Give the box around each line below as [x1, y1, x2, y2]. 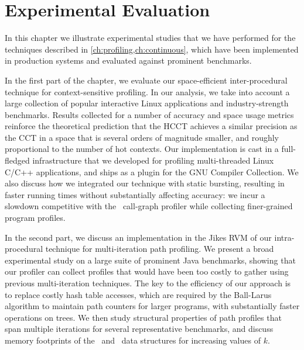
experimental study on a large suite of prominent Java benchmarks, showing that [5, 254, 296, 266]
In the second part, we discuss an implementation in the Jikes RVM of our [5, 231, 272, 243]
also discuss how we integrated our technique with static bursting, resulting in [5, 177, 285, 189]
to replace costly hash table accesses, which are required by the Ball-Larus [5, 288, 272, 300]
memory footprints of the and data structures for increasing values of [5, 334, 261, 346]
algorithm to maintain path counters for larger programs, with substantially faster [5, 300, 300, 312]
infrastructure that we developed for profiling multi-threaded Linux [32, 154, 274, 167]
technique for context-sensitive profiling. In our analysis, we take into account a [5, 85, 290, 98]
